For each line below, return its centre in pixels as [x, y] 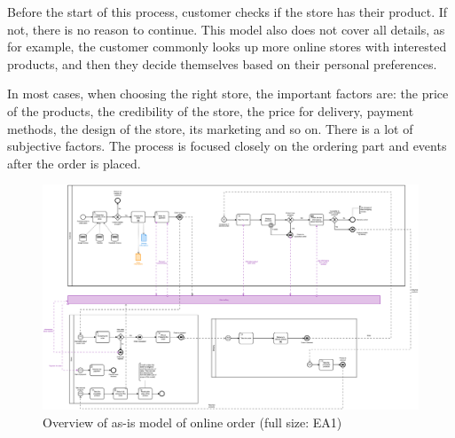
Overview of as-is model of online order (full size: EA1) [192, 422]
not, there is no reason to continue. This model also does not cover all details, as [226, 29]
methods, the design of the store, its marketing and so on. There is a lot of [210, 128]
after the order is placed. [74, 163]
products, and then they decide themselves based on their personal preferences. [222, 63]
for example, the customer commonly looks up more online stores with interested [227, 47]
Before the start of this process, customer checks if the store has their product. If [227, 12]
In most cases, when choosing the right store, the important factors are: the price [228, 94]
